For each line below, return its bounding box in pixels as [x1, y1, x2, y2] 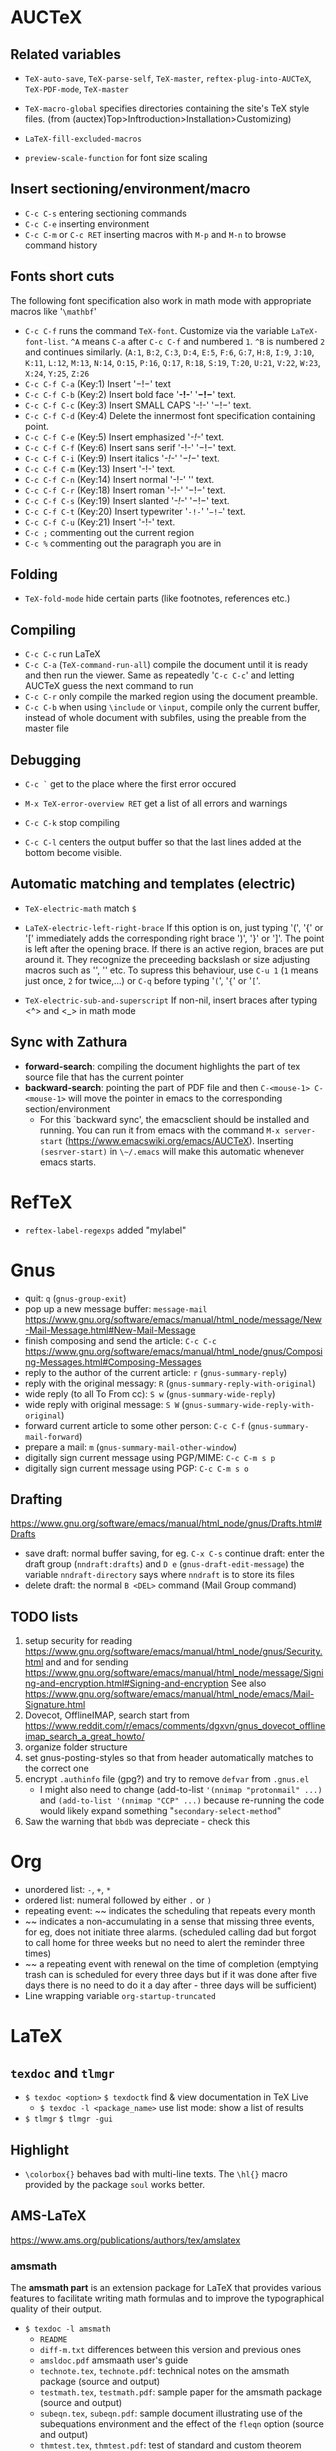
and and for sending [45, 1656, 129, 1668]
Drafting [10, 1491, 63, 1508]
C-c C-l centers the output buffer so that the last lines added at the [24, 836, 302, 848]
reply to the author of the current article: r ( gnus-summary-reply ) [24, 1366, 288, 1378]
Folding [10, 566, 58, 583]
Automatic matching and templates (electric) [10, 876, 296, 893]
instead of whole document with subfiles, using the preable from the [24, 712, 307, 724]
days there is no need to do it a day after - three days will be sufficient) [24, 1979, 318, 1991]
